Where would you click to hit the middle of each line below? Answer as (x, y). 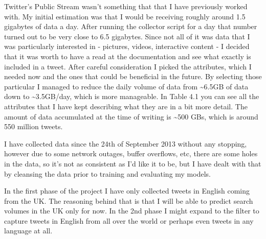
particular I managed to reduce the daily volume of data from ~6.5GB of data (126, 86)
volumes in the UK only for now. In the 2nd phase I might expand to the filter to (132, 211)
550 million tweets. (34, 126)
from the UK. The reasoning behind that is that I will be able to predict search (129, 200)
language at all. (28, 231)
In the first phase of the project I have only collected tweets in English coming (127, 191)
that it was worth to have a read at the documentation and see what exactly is (128, 56)
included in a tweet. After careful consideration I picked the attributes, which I (128, 66)
